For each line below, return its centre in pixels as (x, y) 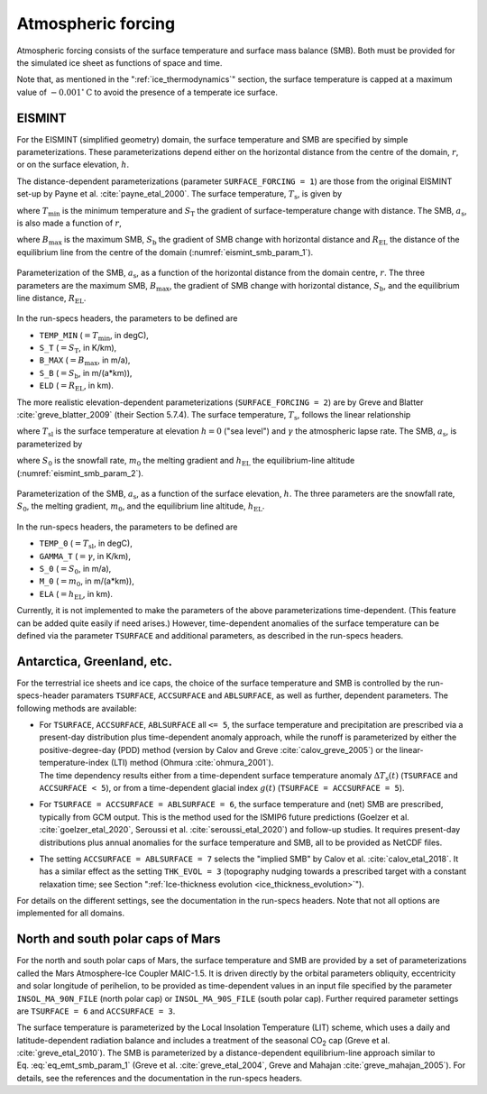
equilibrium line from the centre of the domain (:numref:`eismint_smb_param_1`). (165, 252)
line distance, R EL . (51, 299)
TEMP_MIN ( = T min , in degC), (94, 336)
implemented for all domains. (71, 913)
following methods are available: (77, 708)
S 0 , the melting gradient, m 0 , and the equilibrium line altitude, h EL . (141, 507)
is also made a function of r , (69, 223)
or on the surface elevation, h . (73, 165)
